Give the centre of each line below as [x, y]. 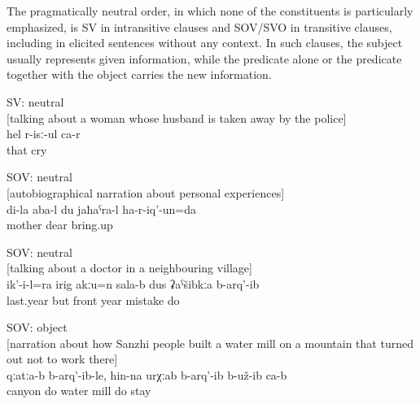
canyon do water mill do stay [79, 391]
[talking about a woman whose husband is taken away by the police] [177, 117]
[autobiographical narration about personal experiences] [146, 192]
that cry [27, 149]
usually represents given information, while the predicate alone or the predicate [204, 58]
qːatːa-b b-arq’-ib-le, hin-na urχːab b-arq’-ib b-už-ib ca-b [147, 374]
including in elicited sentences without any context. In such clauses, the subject [205, 43]
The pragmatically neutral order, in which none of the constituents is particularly [210, 11]
